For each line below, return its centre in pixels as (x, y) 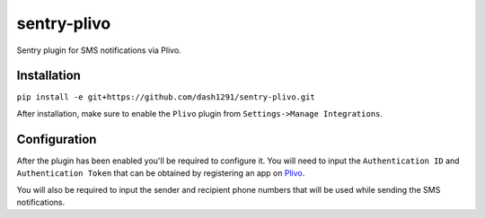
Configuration (57, 139)
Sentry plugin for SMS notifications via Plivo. (99, 50)
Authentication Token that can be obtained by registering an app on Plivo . (161, 173)
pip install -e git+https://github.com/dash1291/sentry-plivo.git (166, 97)
